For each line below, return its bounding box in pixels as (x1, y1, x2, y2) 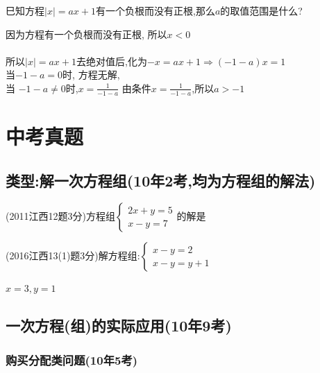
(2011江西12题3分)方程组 (6, 209, 115, 223)
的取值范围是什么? (220, 3, 303, 17)
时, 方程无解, (62, 67, 120, 82)
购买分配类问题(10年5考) (6, 351, 138, 368)
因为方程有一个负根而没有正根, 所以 (6, 26, 167, 41)
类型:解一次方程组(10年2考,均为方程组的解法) (6, 169, 316, 191)
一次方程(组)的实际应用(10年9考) (6, 315, 232, 336)
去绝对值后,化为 (76, 53, 147, 68)
